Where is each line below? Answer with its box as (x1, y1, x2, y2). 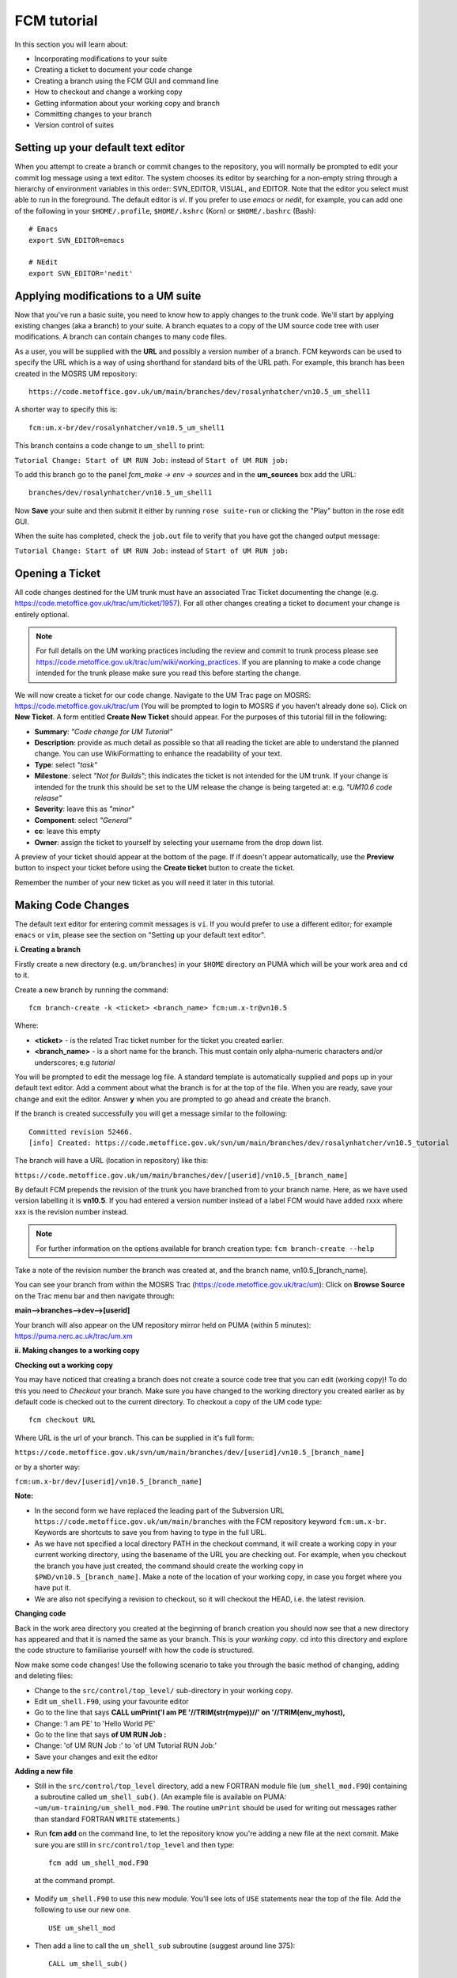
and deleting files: (14, 1671, 74, 1681)
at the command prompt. (34, 1876, 115, 1885)
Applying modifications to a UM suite (14, 289, 202, 302)
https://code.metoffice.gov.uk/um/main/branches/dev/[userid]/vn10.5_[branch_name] (14, 1171, 349, 1180)
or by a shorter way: (14, 1462, 81, 1472)
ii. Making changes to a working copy (14, 1346, 140, 1355)
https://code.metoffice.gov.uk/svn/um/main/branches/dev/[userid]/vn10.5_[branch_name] (14, 1448, 365, 1457)
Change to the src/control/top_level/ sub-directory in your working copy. (34, 1685, 293, 1695)
